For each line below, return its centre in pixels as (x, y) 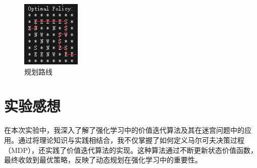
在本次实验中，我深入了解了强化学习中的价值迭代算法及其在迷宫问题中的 (124, 130)
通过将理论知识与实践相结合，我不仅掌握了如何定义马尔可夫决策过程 (131, 140)
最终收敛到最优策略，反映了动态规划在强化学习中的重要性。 (103, 160)
